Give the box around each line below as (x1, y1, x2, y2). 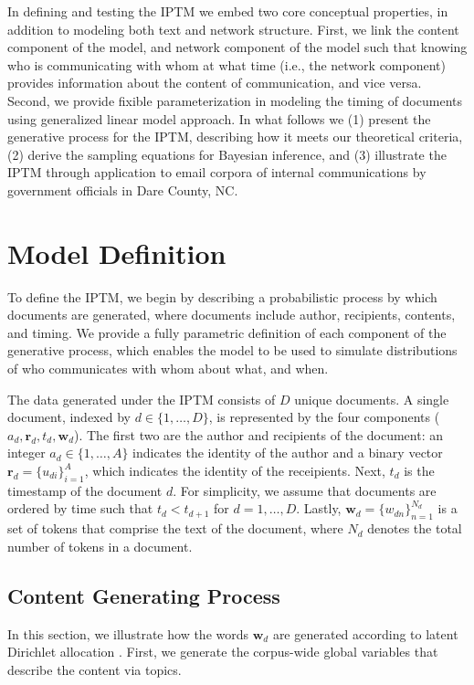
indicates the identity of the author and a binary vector (132, 443, 443, 462)
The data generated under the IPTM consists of (7, 389, 276, 408)
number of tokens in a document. (7, 536, 193, 555)
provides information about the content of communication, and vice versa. (7, 73, 422, 92)
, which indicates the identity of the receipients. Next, (84, 461, 385, 479)
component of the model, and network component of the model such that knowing (7, 37, 468, 57)
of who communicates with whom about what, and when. (7, 359, 329, 378)
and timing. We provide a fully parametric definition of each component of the (7, 322, 447, 342)
